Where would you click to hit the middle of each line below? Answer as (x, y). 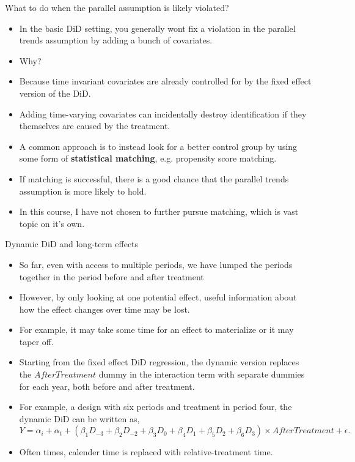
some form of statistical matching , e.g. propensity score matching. (148, 158)
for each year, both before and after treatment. (107, 386)
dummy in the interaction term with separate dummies (202, 374)
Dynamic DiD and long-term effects (72, 244)
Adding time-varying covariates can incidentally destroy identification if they (163, 114)
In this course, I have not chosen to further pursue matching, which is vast (159, 211)
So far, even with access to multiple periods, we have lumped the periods (156, 264)
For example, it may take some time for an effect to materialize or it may (156, 330)
